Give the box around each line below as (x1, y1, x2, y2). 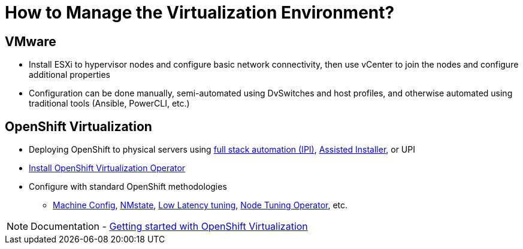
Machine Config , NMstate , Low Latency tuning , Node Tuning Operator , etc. (53, 200, 348, 211)
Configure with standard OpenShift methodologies (29, 181, 227, 192)
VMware (5, 34, 56, 49)
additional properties (29, 69, 110, 80)
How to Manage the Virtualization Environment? (5, 2, 395, 23)
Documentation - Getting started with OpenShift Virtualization (31, 220, 308, 233)
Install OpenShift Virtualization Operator (29, 163, 186, 174)
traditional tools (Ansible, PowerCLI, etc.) (29, 98, 190, 109)
